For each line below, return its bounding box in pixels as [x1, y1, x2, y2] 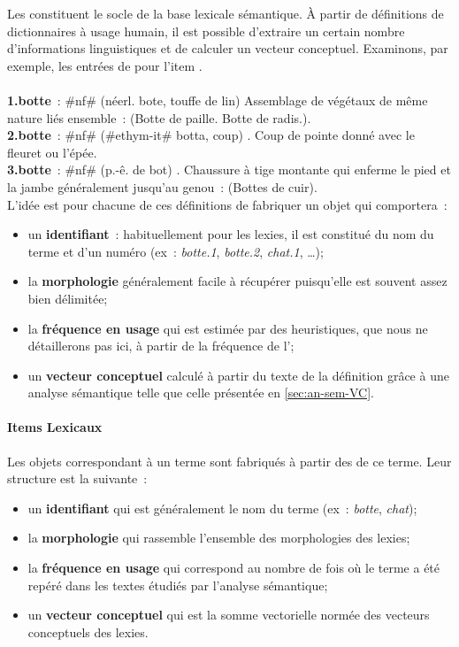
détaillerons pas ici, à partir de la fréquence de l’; [27, 336, 295, 355]
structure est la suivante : [7, 469, 148, 488]
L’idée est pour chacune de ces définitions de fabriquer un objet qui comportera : [7, 195, 448, 213]
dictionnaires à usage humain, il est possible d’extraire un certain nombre [7, 21, 405, 40]
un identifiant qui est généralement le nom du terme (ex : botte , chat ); [27, 498, 417, 517]
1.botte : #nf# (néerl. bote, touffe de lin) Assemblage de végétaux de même [7, 90, 428, 109]
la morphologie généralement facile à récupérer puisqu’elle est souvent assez [27, 272, 448, 290]
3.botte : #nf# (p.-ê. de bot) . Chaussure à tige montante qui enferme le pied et [7, 160, 451, 179]
